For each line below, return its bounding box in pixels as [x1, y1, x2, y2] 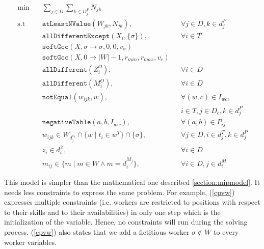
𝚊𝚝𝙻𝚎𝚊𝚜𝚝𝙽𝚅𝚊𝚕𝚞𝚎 [42, 20, 91, 27]
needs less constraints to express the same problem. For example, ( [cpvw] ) [4, 186, 235, 197]
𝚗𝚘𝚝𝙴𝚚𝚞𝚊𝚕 [42, 94, 72, 101]
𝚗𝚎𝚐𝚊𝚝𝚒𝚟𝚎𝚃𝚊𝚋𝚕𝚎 [42, 119, 91, 126]
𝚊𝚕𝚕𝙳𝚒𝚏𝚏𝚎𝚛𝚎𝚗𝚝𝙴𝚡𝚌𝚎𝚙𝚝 [42, 32, 110, 40]
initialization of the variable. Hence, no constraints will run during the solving [4, 216, 248, 227]
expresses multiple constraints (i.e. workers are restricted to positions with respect [4, 197, 260, 207]
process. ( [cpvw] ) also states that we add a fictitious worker [4, 226, 190, 237]
